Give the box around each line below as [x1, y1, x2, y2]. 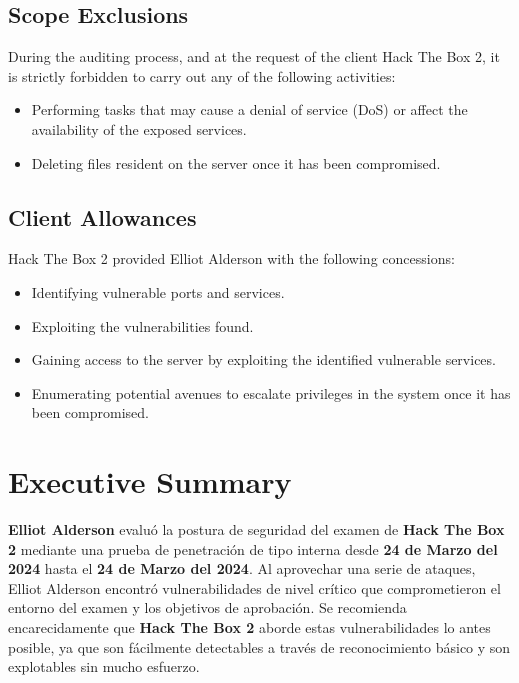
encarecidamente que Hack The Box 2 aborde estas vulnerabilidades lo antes [8, 617, 491, 638]
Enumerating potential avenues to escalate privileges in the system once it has [31, 382, 511, 403]
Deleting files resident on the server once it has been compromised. [31, 152, 441, 173]
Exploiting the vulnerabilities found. [31, 315, 254, 336]
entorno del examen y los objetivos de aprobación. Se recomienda [8, 597, 407, 618]
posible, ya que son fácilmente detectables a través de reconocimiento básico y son [8, 636, 511, 657]
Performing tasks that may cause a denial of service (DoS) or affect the [31, 99, 468, 120]
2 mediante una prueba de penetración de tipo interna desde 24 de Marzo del [8, 538, 498, 559]
